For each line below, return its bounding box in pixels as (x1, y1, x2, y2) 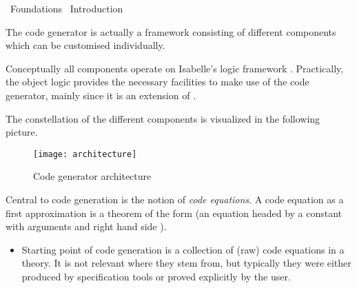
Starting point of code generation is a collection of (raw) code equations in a (21, 242, 345, 256)
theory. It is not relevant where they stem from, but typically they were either (21, 256, 351, 270)
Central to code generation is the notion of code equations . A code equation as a (6, 192, 344, 206)
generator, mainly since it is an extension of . (6, 88, 196, 102)
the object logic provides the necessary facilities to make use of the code (6, 74, 309, 89)
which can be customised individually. (6, 38, 165, 52)
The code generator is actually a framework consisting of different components (6, 24, 336, 39)
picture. (6, 125, 38, 139)
